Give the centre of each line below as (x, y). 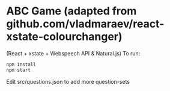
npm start (19, 70)
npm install (21, 64)
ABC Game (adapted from (71, 11)
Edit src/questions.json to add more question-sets (68, 81)
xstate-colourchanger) (64, 37)
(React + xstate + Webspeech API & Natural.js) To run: (73, 53)
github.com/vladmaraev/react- (85, 24)
